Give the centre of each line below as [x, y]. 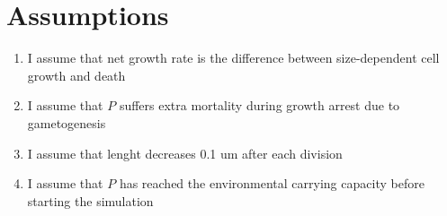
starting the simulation [90, 200]
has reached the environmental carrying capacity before [272, 183]
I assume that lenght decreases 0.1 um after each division [185, 153]
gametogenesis [67, 122]
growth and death [76, 75]
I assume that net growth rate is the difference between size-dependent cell [233, 58]
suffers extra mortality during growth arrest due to [259, 105]
